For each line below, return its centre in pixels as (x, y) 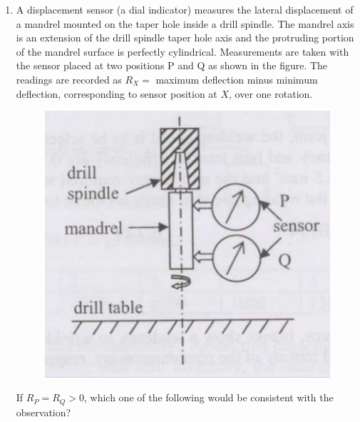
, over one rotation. (271, 93)
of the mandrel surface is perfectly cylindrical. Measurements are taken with (182, 51)
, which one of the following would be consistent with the (209, 397)
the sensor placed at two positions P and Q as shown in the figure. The (172, 65)
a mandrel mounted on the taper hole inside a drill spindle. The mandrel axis (185, 23)
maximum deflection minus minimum (237, 79)
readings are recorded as (69, 79)
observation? (43, 412)
